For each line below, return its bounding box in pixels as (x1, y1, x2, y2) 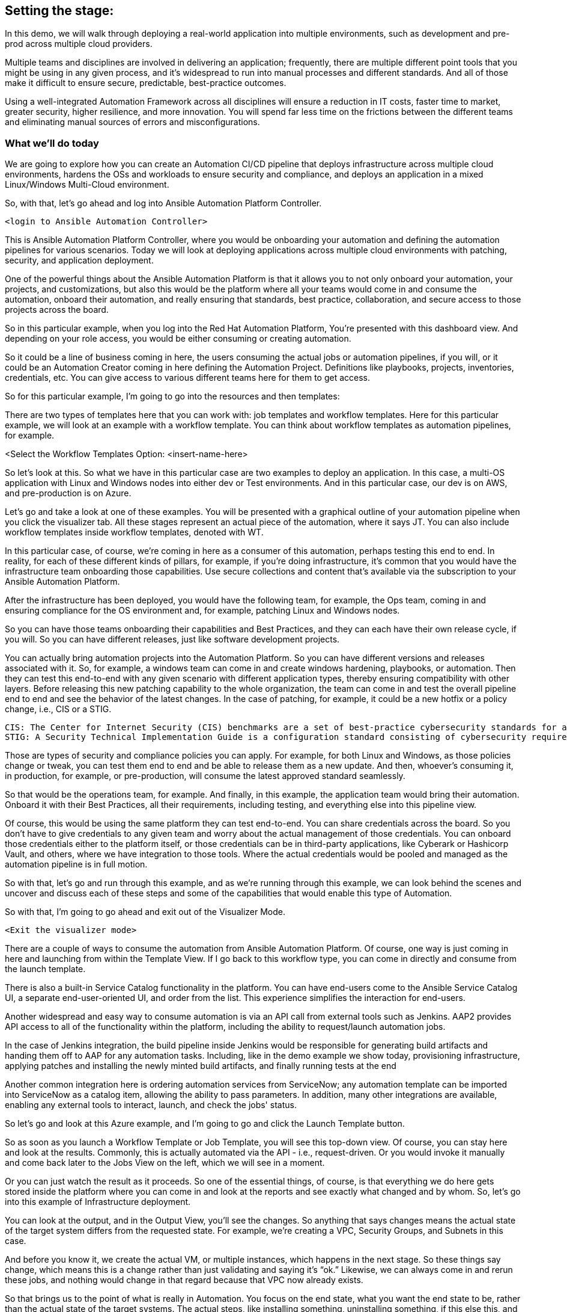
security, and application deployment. (5, 255, 154, 266)
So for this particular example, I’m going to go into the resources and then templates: (5, 391, 340, 402)
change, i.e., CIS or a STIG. (5, 704, 112, 715)
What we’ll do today (5, 137, 99, 149)
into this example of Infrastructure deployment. (5, 1197, 191, 1207)
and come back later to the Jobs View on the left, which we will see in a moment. (5, 1157, 325, 1168)
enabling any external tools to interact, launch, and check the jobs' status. (5, 1100, 297, 1110)
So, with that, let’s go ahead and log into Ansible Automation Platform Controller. (5, 198, 322, 209)
